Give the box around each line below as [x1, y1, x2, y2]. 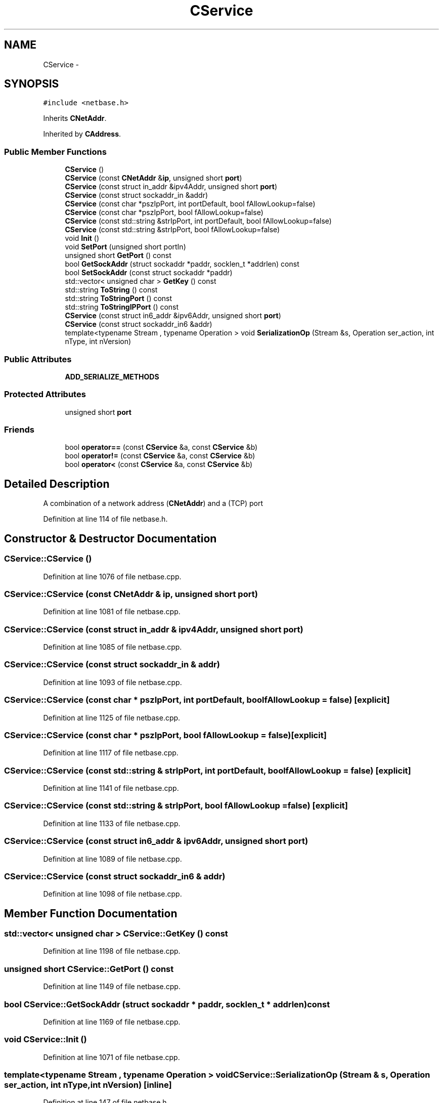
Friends [4, 425, 34, 435]
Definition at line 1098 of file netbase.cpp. [43, 889, 182, 899]
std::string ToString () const [65, 285, 158, 294]
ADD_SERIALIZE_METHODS [65, 372, 159, 381]
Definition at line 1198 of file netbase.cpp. [43, 947, 181, 956]
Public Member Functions [4, 146, 107, 157]
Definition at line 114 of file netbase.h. [43, 515, 168, 524]
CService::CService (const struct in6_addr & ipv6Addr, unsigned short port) [4, 836, 308, 846]
